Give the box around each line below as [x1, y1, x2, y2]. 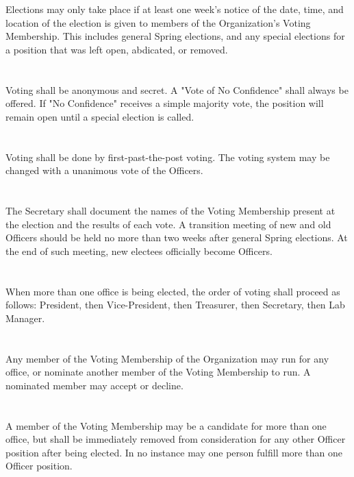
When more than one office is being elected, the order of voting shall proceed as [5, 284, 340, 298]
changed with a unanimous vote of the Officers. [5, 163, 203, 178]
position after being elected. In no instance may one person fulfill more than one [5, 445, 342, 459]
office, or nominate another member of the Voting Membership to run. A [5, 365, 311, 379]
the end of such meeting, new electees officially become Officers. [5, 243, 273, 258]
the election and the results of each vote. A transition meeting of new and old [5, 217, 331, 231]
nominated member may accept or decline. [5, 378, 184, 392]
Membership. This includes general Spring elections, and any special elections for [5, 29, 345, 43]
